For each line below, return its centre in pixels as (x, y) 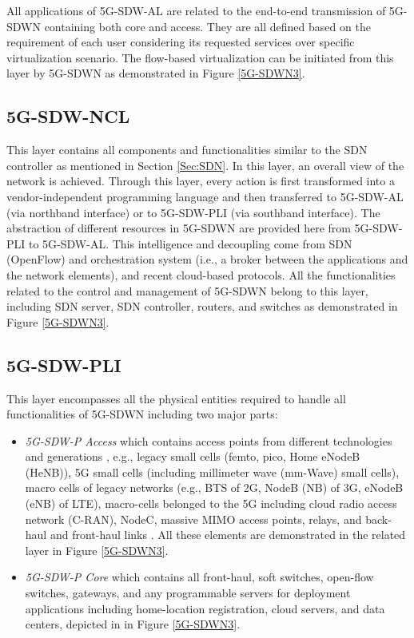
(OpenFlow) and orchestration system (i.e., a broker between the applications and (207, 259)
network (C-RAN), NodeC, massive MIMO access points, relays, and (193, 519)
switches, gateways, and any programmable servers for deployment (188, 593)
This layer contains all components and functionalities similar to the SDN (187, 150)
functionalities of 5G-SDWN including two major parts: (142, 414)
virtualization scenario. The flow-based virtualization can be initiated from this (200, 57)
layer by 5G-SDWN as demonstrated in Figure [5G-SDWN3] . (156, 73)
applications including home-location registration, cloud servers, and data (205, 608)
